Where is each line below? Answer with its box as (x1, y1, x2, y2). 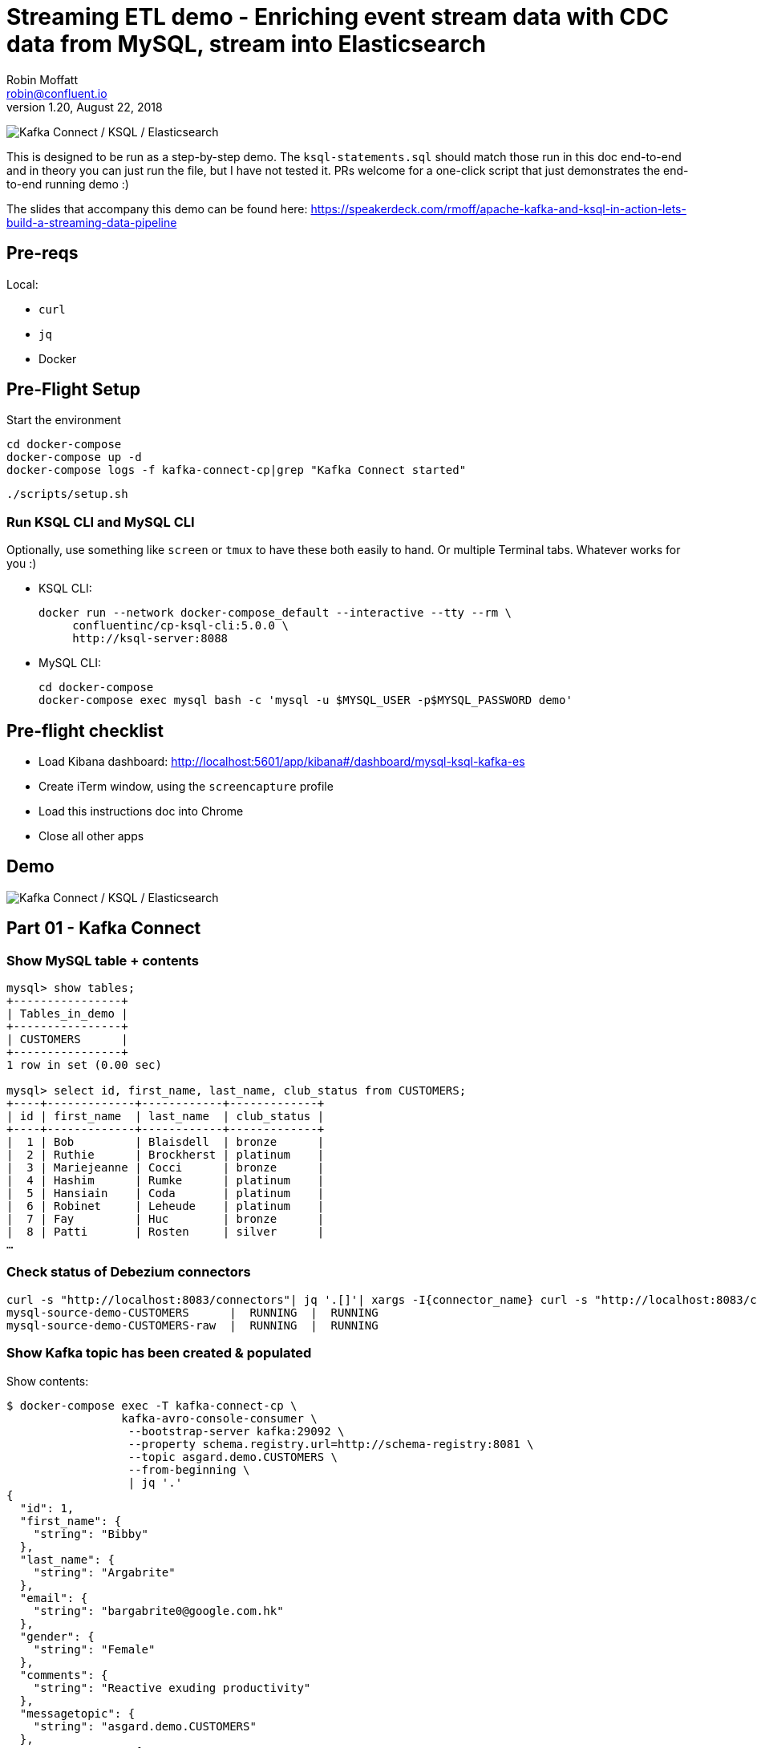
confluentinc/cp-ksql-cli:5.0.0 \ (72, 619, 289, 633)
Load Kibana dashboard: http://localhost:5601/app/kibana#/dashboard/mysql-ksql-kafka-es (38, 755, 525, 769)
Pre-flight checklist (6, 720, 164, 741)
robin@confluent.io (6, 86, 107, 100)
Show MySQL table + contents (6, 952, 199, 969)
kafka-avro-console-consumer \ (121, 1411, 318, 1425)
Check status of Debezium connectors (6, 1264, 251, 1281)
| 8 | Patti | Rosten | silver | (6, 1225, 325, 1239)
